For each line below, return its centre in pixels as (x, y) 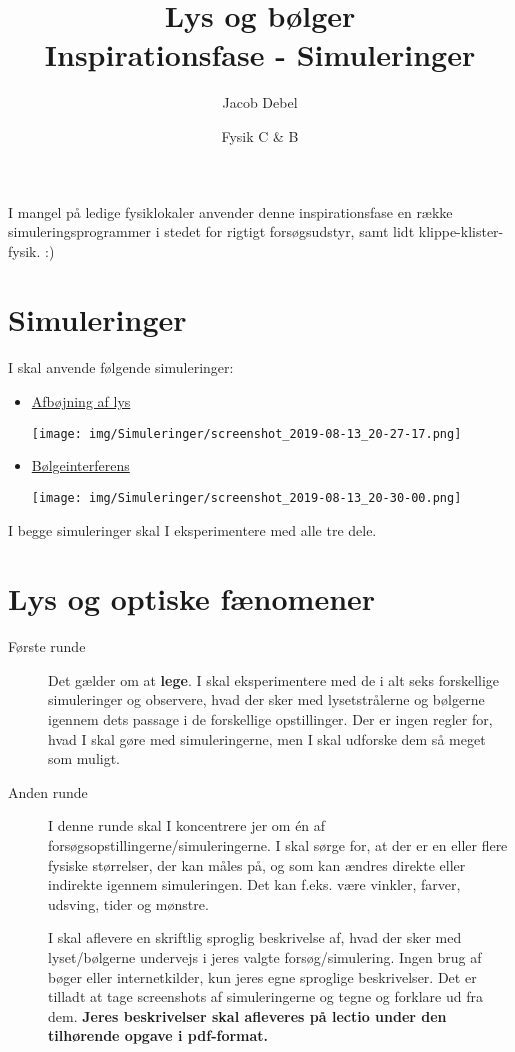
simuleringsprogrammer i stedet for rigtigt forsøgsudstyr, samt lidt (211, 231)
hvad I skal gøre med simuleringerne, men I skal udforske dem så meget (267, 738)
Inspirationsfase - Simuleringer (260, 54)
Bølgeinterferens (80, 465)
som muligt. (84, 758)
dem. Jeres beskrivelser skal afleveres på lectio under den (247, 1015)
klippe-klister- (461, 231)
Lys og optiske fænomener (192, 598)
